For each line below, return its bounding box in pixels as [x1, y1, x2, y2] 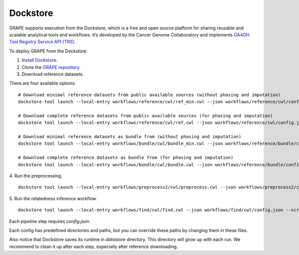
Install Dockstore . [21, 57, 58, 63]
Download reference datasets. [21, 71, 84, 77]
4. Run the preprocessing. [9, 173, 62, 179]
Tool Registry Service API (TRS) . [9, 39, 76, 45]
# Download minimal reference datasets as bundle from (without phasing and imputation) [18, 134, 242, 140]
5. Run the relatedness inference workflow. [9, 195, 97, 202]
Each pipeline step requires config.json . [9, 218, 91, 224]
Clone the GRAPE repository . [21, 64, 81, 70]
